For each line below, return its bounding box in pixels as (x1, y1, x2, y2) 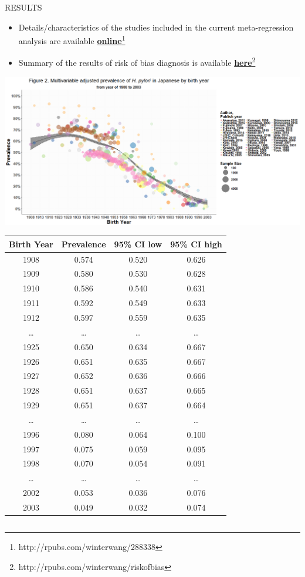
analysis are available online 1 (18, 33, 126, 46)
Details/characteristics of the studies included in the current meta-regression (18, 21, 294, 33)
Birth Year (9, 237, 53, 250)
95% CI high (170, 237, 222, 250)
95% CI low (114, 237, 162, 250)
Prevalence (61, 237, 106, 250)
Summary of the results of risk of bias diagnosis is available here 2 (18, 55, 256, 69)
